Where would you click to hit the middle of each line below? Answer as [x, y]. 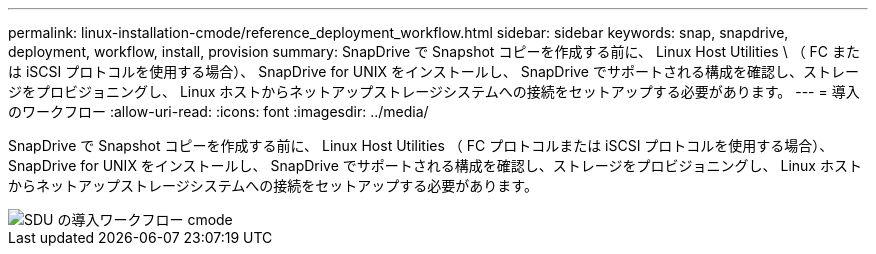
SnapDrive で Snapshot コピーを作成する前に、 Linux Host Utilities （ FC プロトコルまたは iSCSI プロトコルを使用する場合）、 [421, 145]
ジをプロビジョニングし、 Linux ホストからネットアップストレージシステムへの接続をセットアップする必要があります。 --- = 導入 [434, 91]
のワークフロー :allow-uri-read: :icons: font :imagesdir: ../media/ [218, 111]
